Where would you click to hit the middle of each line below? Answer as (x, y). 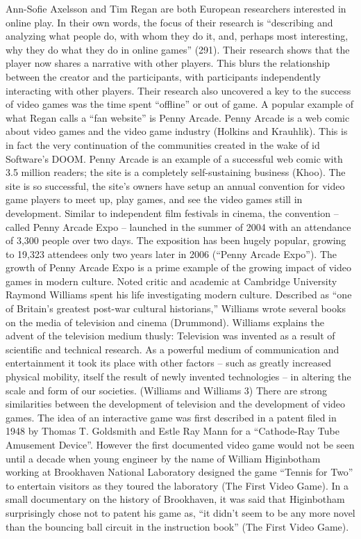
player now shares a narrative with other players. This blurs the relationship (168, 63)
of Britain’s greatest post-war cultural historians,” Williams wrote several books (176, 308)
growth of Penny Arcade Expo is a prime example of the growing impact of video (179, 267)
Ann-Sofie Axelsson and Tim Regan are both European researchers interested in (176, 8)
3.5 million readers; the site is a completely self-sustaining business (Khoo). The (176, 172)
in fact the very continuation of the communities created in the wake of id (163, 144)
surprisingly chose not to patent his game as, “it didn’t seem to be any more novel (180, 512)
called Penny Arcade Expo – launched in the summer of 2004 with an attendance (178, 226)
